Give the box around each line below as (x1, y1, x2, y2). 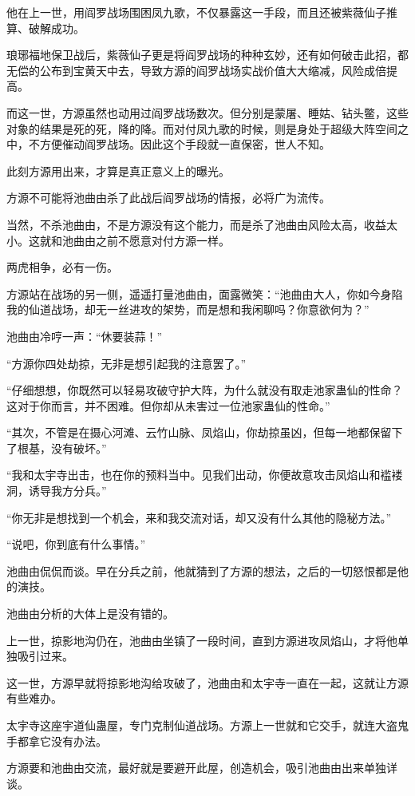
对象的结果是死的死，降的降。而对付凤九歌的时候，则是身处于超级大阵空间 (6, 120, 397, 137)
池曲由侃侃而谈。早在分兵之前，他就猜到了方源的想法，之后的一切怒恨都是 (6, 562, 397, 579)
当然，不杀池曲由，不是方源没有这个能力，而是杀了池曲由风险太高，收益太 (6, 216, 397, 232)
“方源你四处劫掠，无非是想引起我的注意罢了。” (6, 354, 247, 371)
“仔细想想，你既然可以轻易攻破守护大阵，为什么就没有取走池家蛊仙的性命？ (6, 382, 403, 398)
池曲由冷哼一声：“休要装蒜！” (6, 327, 163, 344)
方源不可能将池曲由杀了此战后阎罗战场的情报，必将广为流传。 (6, 189, 330, 206)
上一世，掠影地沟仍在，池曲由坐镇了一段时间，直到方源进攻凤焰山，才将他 (6, 632, 397, 648)
